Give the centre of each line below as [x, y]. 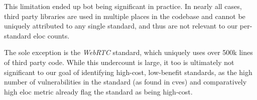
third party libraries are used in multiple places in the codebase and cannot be [125, 16]
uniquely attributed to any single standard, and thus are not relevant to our [121, 26]
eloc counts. [51, 35]
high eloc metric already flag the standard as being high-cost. [98, 91]
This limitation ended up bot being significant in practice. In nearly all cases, [123, 6]
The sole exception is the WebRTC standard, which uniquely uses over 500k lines [128, 52]
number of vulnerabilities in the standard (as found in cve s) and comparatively [125, 82]
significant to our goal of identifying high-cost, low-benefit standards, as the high [128, 72]
